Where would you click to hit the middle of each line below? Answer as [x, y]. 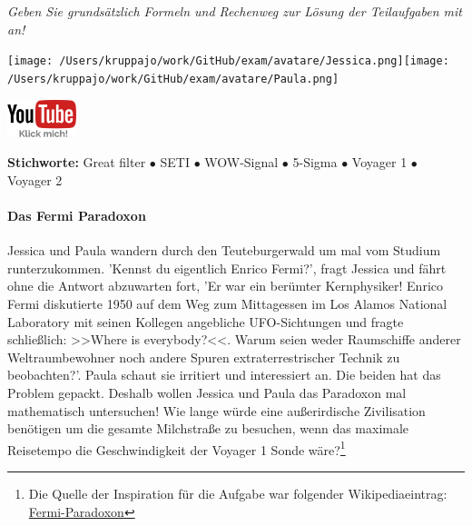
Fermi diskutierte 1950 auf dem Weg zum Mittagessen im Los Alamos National [227, 304]
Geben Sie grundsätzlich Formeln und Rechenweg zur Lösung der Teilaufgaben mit [235, 11]
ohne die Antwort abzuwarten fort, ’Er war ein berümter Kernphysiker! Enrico [226, 286]
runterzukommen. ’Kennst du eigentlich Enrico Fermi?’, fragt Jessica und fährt [227, 268]
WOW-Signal [241, 162]
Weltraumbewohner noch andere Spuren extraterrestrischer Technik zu [204, 357]
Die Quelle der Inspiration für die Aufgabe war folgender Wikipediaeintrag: [238, 494]
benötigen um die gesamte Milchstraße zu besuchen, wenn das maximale [208, 428]
